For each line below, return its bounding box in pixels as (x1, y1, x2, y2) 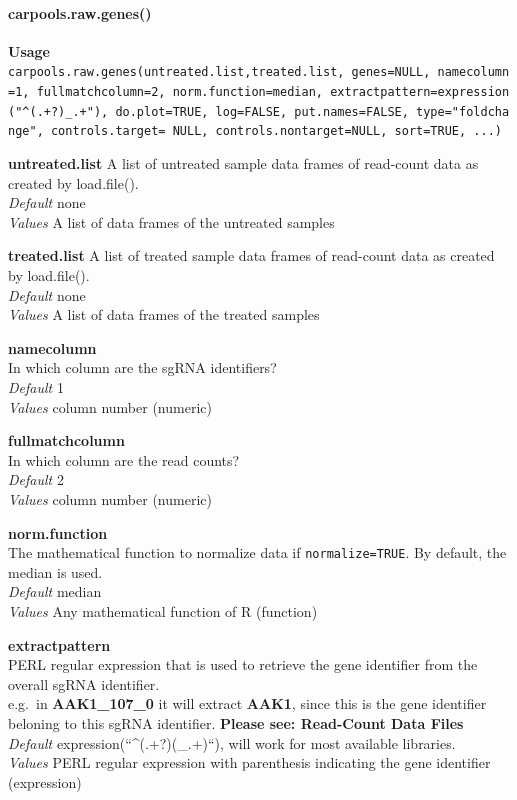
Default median (8, 581, 102, 602)
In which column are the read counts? (8, 449, 240, 470)
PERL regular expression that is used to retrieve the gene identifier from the (8, 654, 478, 675)
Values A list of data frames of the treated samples (8, 304, 320, 325)
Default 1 (8, 376, 64, 397)
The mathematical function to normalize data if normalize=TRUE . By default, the (8, 542, 507, 563)
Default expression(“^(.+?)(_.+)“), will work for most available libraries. (8, 732, 456, 753)
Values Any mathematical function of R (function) (8, 600, 318, 621)
